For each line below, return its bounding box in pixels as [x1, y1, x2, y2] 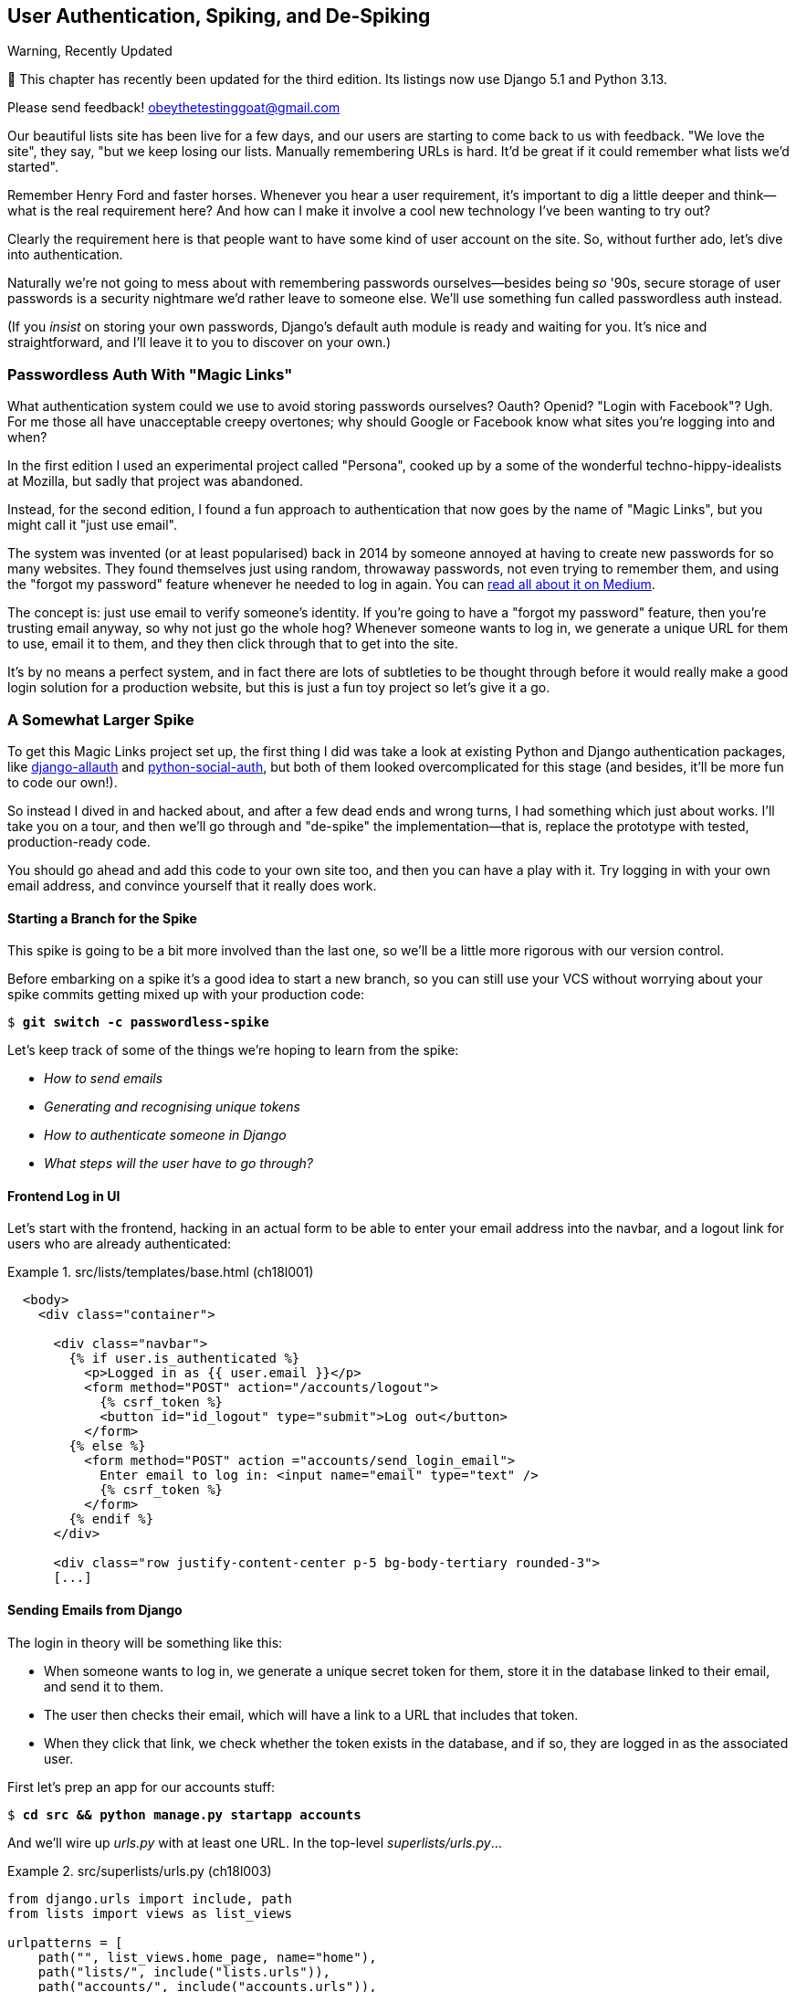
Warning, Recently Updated [7, 43, 173, 59]
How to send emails [44, 1070, 163, 1087]
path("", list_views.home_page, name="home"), [37, 1949, 377, 1965]
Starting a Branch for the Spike [7, 910, 197, 926]
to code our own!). [7, 774, 118, 790]
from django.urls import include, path [7, 1891, 292, 1906]
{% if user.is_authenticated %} [68, 1351, 300, 1366]
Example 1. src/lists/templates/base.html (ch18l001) [7, 1264, 314, 1281]
